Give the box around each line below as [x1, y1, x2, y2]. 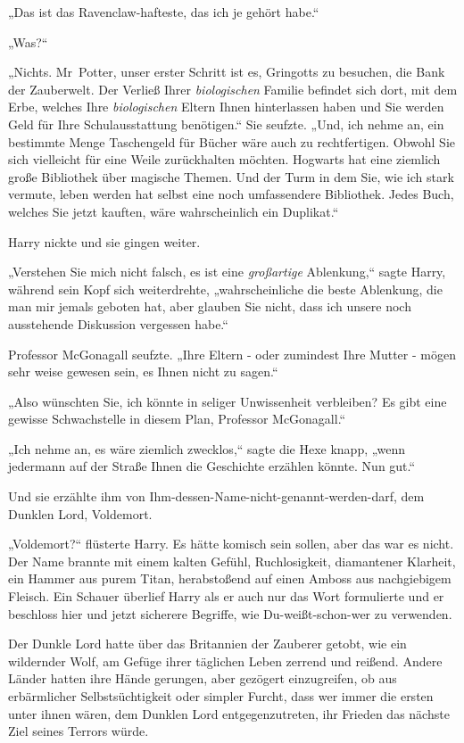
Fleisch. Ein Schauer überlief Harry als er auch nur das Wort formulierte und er [8, 587, 444, 606]
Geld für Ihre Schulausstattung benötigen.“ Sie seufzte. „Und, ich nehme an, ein [8, 114, 444, 133]
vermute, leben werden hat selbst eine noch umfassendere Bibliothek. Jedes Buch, [8, 185, 454, 203]
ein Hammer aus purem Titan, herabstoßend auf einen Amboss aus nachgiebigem [8, 569, 452, 588]
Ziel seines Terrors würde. [8, 722, 149, 740]
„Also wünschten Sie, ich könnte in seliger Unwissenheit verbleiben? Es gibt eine [8, 392, 447, 410]
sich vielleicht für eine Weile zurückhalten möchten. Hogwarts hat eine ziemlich [8, 150, 441, 169]
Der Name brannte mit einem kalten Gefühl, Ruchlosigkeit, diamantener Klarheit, [8, 551, 456, 570]
